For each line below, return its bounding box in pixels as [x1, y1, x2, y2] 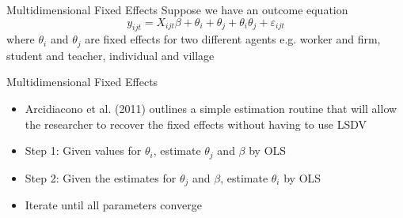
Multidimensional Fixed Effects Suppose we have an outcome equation [6, 2, 348, 17]
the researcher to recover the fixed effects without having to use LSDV [25, 115, 367, 132]
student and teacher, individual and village [6, 47, 215, 63]
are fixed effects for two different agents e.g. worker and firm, [85, 31, 381, 47]
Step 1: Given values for [25, 142, 142, 159]
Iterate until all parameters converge [25, 197, 202, 213]
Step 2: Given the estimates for [25, 169, 177, 186]
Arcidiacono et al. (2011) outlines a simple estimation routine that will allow [25, 100, 397, 117]
